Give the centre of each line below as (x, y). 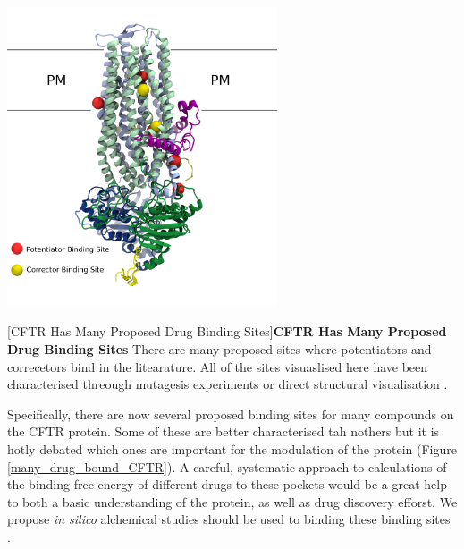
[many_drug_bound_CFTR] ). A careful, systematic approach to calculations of (227, 466)
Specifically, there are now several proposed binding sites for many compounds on (231, 414)
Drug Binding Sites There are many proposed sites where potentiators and (219, 348)
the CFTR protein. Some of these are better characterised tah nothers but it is (224, 431)
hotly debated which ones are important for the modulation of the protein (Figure (232, 448)
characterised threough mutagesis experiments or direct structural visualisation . (228, 384)
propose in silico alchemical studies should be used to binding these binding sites (229, 519)
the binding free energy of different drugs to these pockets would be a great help (227, 484)
